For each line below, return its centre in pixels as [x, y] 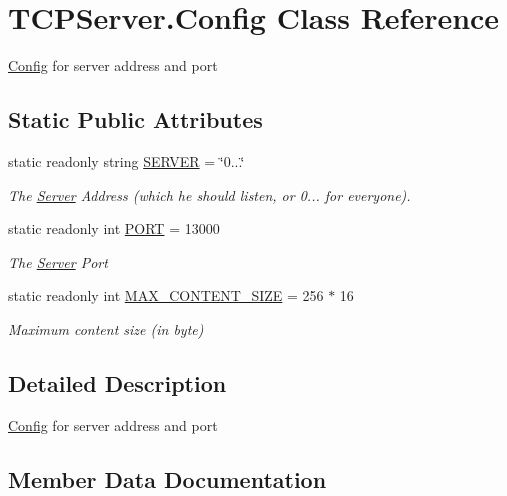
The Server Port [58, 261]
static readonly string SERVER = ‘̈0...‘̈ [126, 160]
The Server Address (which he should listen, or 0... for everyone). [209, 194]
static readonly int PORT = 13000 [114, 228]
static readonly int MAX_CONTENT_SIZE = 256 [166, 295]
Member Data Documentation [167, 478]
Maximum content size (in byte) [106, 328]
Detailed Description [117, 382]
